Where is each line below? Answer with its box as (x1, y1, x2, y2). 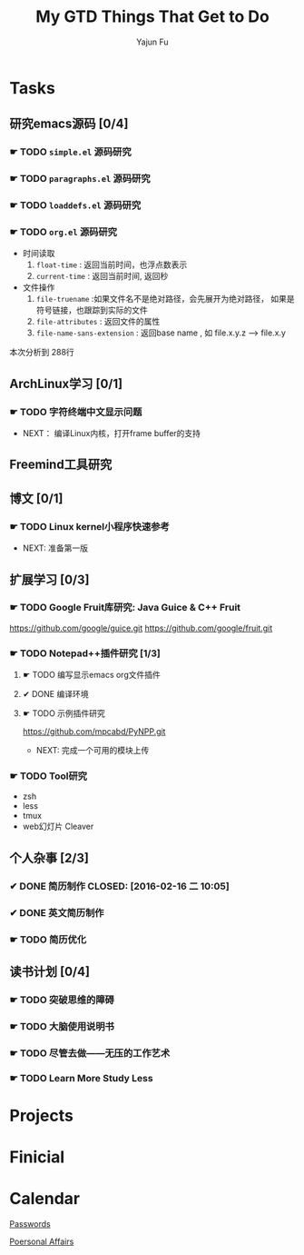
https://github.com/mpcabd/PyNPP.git (22, 726, 166, 737)
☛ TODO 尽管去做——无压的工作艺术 (9, 1047, 171, 1060)
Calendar (9, 1189, 80, 1210)
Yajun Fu (135, 36, 170, 47)
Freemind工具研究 (9, 457, 113, 473)
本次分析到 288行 (9, 347, 74, 358)
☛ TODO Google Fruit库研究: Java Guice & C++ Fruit (9, 602, 241, 614)
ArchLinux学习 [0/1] (9, 375, 123, 392)
